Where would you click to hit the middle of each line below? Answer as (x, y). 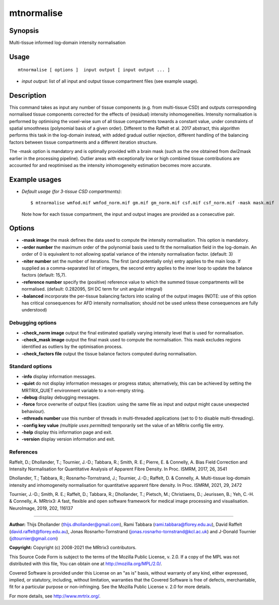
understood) (34, 310)
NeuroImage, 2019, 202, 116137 (41, 508)
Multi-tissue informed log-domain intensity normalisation (67, 43)
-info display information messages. (59, 376)
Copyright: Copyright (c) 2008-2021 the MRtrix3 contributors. (73, 548)
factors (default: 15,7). (44, 275)
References (23, 452)
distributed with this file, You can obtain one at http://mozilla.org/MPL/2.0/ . (86, 564)
